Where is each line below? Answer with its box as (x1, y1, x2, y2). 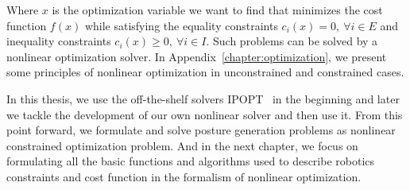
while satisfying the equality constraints (84, 17, 278, 33)
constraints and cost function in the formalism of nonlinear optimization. (6, 168, 362, 184)
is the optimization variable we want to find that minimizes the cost (52, 2, 383, 17)
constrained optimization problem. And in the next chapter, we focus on (6, 137, 358, 153)
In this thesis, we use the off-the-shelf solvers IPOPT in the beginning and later (6, 90, 400, 107)
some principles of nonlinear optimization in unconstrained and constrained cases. (6, 64, 404, 80)
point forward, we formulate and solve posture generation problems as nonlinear (6, 122, 396, 138)
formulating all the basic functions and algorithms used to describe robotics (6, 153, 375, 169)
